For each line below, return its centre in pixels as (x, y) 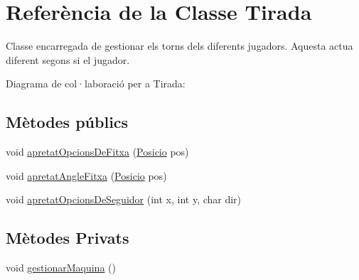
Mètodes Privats (68, 238)
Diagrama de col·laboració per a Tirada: (96, 84)
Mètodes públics (67, 122)
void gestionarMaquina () (61, 268)
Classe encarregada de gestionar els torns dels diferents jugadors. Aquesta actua (179, 46)
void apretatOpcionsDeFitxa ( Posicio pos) (97, 152)
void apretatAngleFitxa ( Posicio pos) (86, 175)
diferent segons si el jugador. (68, 59)
